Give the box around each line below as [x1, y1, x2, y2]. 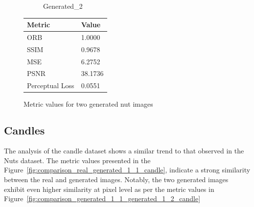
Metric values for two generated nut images [23, 99, 153, 109]
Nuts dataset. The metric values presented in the [4, 155, 151, 165]
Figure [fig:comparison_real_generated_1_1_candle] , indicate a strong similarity [4, 165, 251, 175]
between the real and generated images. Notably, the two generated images [4, 174, 229, 184]
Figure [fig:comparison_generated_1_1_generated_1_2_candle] [4, 193, 201, 204]
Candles [4, 123, 45, 138]
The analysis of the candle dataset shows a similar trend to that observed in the [4, 146, 244, 156]
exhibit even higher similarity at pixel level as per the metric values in [4, 184, 214, 194]
